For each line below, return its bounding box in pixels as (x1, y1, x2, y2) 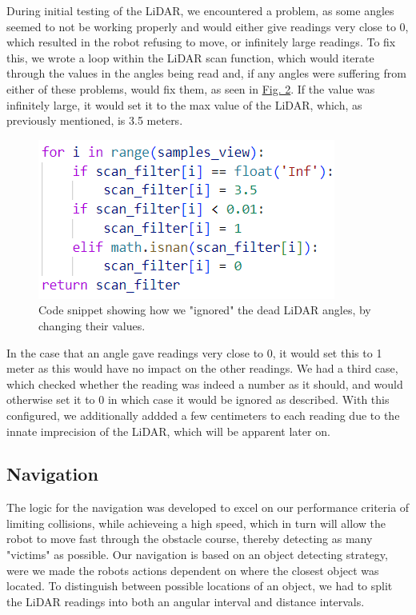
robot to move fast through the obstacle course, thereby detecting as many (6, 530, 373, 547)
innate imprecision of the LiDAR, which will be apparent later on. (6, 422, 330, 439)
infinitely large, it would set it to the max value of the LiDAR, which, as (6, 96, 362, 113)
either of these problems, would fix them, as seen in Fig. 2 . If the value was (6, 80, 375, 97)
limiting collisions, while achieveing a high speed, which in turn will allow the (6, 514, 386, 531)
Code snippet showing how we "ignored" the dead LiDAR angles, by (38, 302, 371, 318)
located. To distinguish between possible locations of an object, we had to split (6, 577, 393, 594)
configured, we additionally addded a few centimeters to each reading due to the (6, 406, 400, 423)
